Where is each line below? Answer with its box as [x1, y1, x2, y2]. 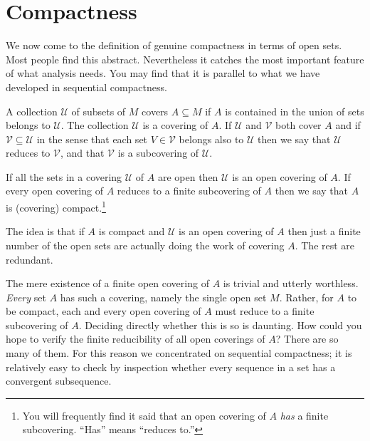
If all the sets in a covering [6, 169, 122, 184]
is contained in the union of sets [225, 103, 364, 118]
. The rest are [295, 237, 355, 252]
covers [142, 103, 169, 118]
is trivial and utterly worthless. [223, 276, 359, 291]
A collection [6, 103, 58, 118]
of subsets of [71, 103, 126, 118]
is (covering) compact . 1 [6, 198, 106, 214]
